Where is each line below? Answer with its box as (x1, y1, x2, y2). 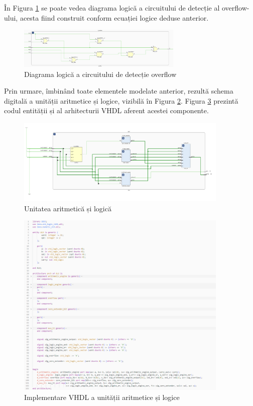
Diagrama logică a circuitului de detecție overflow (24, 68, 177, 79)
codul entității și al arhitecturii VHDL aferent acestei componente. (4, 105, 209, 116)
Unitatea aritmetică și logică (24, 203, 111, 213)
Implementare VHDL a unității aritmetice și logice (24, 391, 180, 402)
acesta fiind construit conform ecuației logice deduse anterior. (20, 12, 209, 23)
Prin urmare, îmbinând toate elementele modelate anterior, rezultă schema (4, 86, 233, 96)
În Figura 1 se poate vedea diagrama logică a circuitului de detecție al (4, 3, 220, 13)
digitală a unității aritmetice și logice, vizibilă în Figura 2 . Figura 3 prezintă (4, 95, 238, 106)
